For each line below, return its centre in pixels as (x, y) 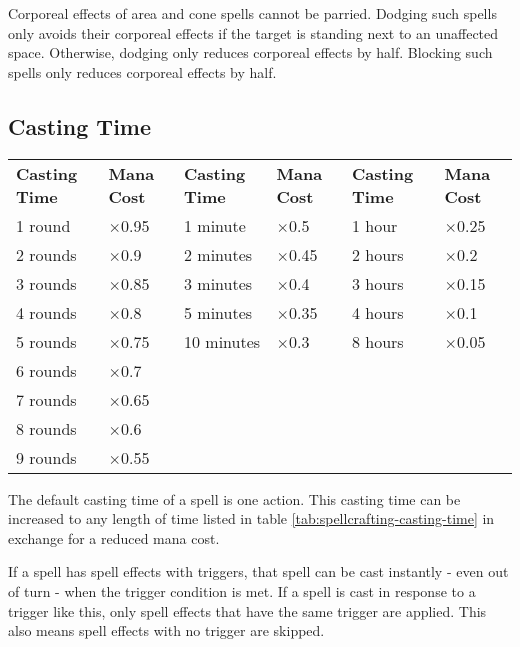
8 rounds (46, 428)
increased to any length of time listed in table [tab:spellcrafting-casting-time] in (251, 518)
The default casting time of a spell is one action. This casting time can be (234, 498)
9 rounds (46, 457)
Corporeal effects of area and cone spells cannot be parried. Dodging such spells (252, 13)
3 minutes (218, 283)
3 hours (377, 283)
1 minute (214, 225)
